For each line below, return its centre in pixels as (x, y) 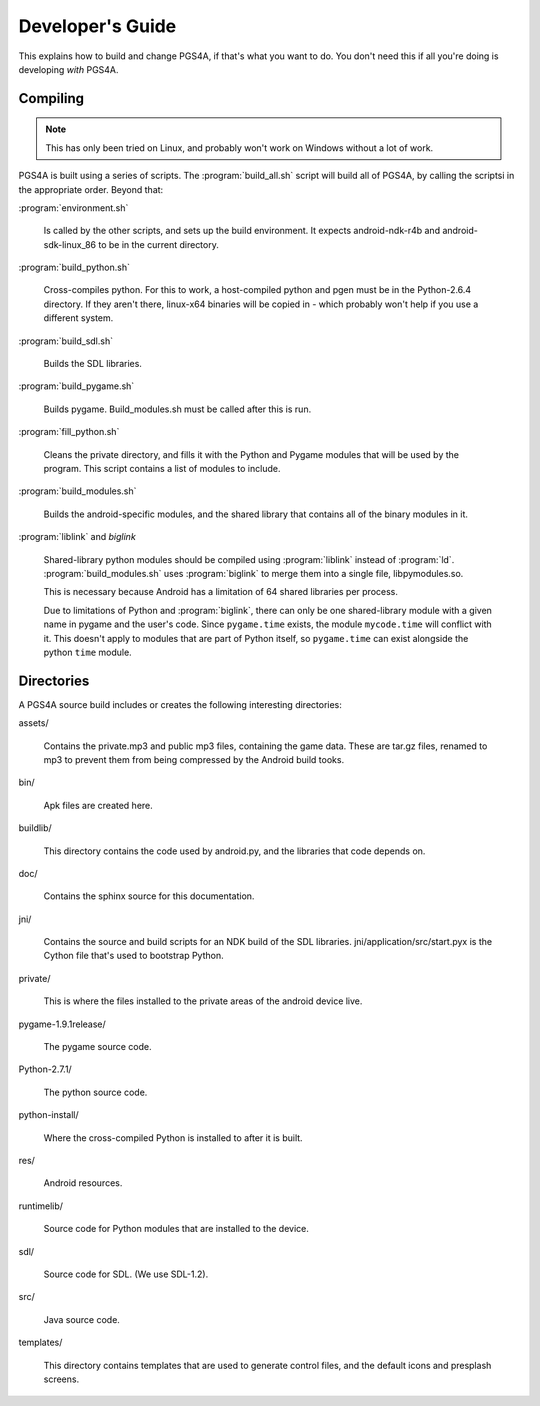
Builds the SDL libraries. (92, 364)
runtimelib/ (41, 1206)
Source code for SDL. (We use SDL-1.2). (126, 1274)
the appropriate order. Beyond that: (91, 189)
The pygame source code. (97, 1047)
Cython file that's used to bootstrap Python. (133, 956)
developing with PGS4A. (68, 69)
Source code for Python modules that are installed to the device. (176, 1229)
